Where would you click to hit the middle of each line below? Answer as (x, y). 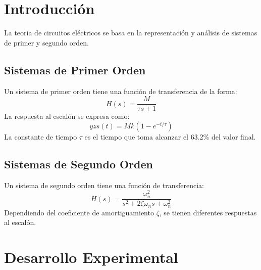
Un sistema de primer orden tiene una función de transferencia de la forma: (121, 91)
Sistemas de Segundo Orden (79, 164)
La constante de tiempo (41, 136)
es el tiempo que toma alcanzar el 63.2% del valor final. (170, 136)
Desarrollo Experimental (91, 257)
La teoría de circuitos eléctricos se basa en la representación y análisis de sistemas (131, 33)
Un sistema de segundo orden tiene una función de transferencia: (104, 185)
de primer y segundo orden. (46, 42)
